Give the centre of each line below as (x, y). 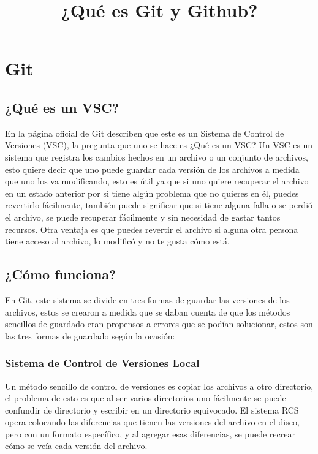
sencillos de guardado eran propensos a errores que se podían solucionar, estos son (159, 324)
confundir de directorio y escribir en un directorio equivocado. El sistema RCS (152, 410)
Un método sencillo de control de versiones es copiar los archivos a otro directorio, (159, 386)
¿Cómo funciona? (61, 274)
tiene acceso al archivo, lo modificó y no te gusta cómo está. (117, 241)
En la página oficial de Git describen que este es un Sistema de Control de (145, 133)
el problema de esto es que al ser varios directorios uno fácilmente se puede (146, 398)
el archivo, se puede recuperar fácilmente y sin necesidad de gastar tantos (143, 217)
